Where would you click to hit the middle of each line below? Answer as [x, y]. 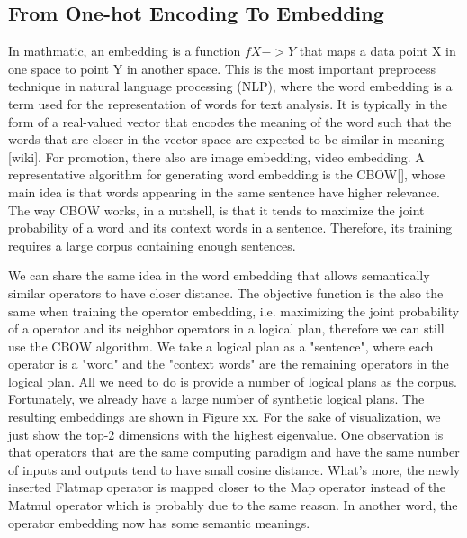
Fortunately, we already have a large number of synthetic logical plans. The [216, 399]
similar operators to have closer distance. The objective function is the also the [226, 292]
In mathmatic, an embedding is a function [125, 51]
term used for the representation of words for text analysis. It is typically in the [228, 103]
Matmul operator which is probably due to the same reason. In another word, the [233, 505]
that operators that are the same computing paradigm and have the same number [234, 452]
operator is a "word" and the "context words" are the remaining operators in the [229, 364]
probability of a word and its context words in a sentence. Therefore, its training [230, 228]
